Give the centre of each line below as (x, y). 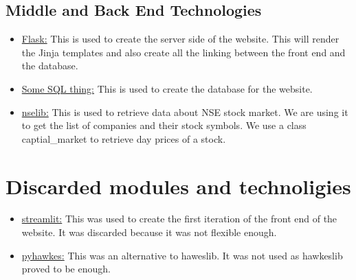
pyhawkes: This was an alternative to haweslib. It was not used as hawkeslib (182, 255)
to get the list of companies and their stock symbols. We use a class (164, 125)
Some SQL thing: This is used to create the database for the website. (167, 88)
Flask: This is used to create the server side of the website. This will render (180, 39)
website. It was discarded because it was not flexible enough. (149, 232)
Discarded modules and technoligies (178, 186)
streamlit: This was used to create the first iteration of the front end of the (179, 219)
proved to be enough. (66, 269)
